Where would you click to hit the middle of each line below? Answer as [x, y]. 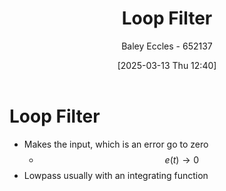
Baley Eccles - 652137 [167, 46]
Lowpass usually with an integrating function [116, 175]
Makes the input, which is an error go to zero [116, 144]
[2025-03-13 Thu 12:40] [167, 65]
